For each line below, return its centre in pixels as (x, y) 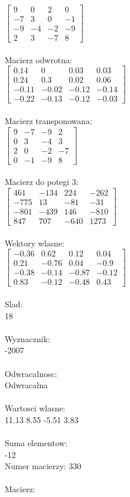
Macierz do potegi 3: (42, 182)
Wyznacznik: (28, 338)
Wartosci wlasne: (35, 408)
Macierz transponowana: (49, 121)
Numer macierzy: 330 (43, 466)
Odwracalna (26, 385)
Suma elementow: (36, 443)
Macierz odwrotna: (39, 59)
